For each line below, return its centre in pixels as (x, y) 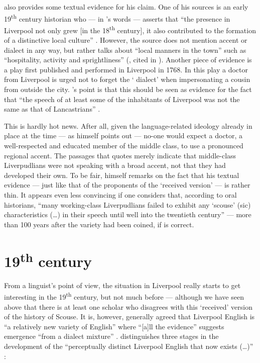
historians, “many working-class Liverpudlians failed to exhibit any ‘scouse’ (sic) (127, 204)
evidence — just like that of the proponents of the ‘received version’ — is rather (127, 185)
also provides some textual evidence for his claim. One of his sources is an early (126, 7)
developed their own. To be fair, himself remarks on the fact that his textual (122, 175)
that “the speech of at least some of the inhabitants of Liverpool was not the (122, 99)
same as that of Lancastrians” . (52, 109)
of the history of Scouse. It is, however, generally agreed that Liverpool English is (129, 316)
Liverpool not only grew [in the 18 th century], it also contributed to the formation (130, 29)
